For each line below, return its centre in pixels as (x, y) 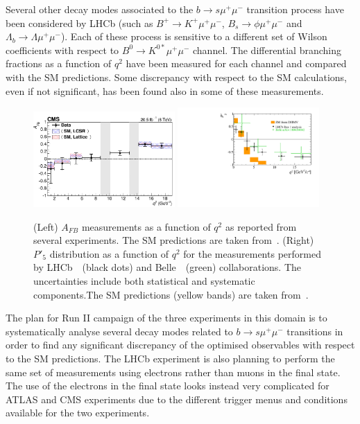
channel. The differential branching (267, 50)
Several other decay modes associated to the (100, 9)
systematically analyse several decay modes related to (119, 331)
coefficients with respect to (62, 50)
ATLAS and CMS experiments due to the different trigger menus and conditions (177, 399)
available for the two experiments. (78, 413)
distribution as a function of (109, 253)
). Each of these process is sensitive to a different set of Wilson (194, 36)
